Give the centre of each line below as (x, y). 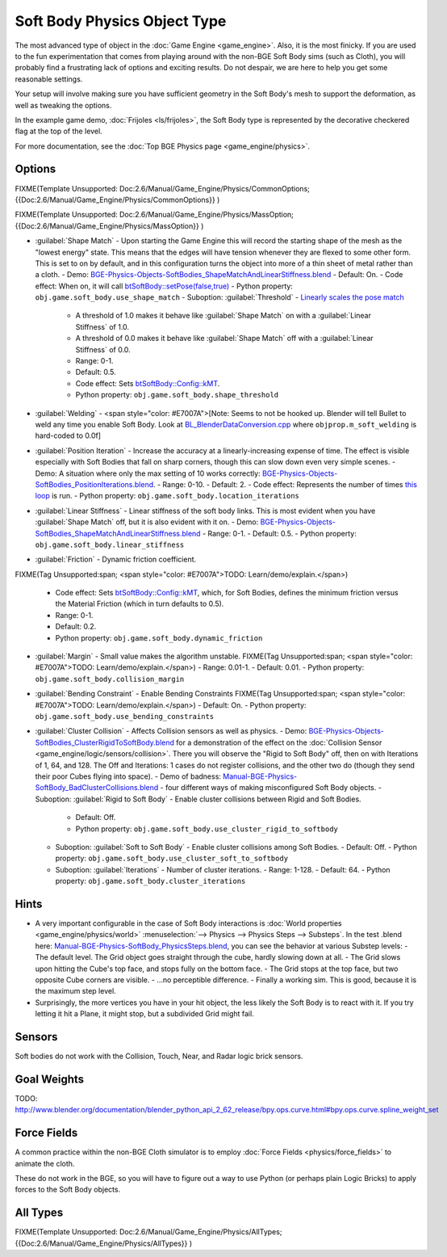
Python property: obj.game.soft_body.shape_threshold (177, 395)
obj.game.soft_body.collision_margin (110, 679)
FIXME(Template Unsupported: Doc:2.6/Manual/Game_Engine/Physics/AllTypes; (148, 1232)
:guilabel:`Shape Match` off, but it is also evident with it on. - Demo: (147, 522)
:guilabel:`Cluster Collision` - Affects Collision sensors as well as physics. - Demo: (171, 731)
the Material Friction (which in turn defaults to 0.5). (140, 604)
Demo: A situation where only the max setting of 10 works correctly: (148, 473)
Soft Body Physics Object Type (121, 21)
